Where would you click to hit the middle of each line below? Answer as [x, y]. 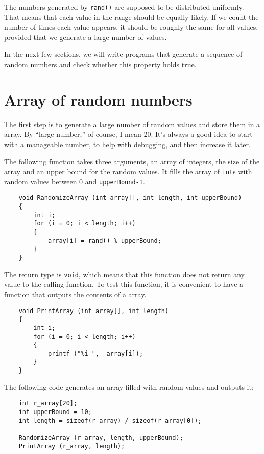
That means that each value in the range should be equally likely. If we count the [131, 17]
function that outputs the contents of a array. [75, 294]
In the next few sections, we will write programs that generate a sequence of [123, 54]
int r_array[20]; [48, 404]
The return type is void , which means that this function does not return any [124, 274]
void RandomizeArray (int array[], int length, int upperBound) [130, 198]
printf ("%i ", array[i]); [95, 353]
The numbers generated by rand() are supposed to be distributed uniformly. [124, 7]
